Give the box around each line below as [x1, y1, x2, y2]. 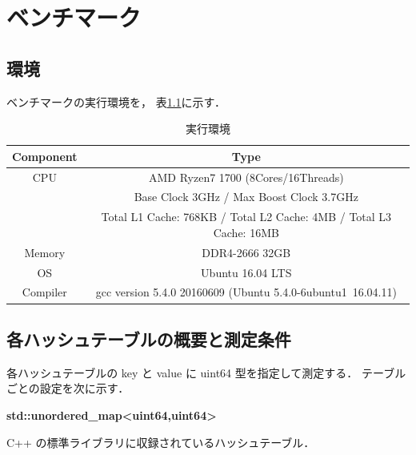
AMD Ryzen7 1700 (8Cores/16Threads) [148, 168, 344, 185]
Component [12, 147, 78, 164]
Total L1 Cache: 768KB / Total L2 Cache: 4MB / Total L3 [101, 208, 392, 225]
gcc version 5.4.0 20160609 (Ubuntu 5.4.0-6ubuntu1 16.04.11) [95, 284, 397, 300]
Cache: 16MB [213, 223, 279, 240]
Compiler [22, 284, 67, 300]
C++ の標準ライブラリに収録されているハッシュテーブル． [6, 433, 315, 450]
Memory [24, 244, 66, 260]
